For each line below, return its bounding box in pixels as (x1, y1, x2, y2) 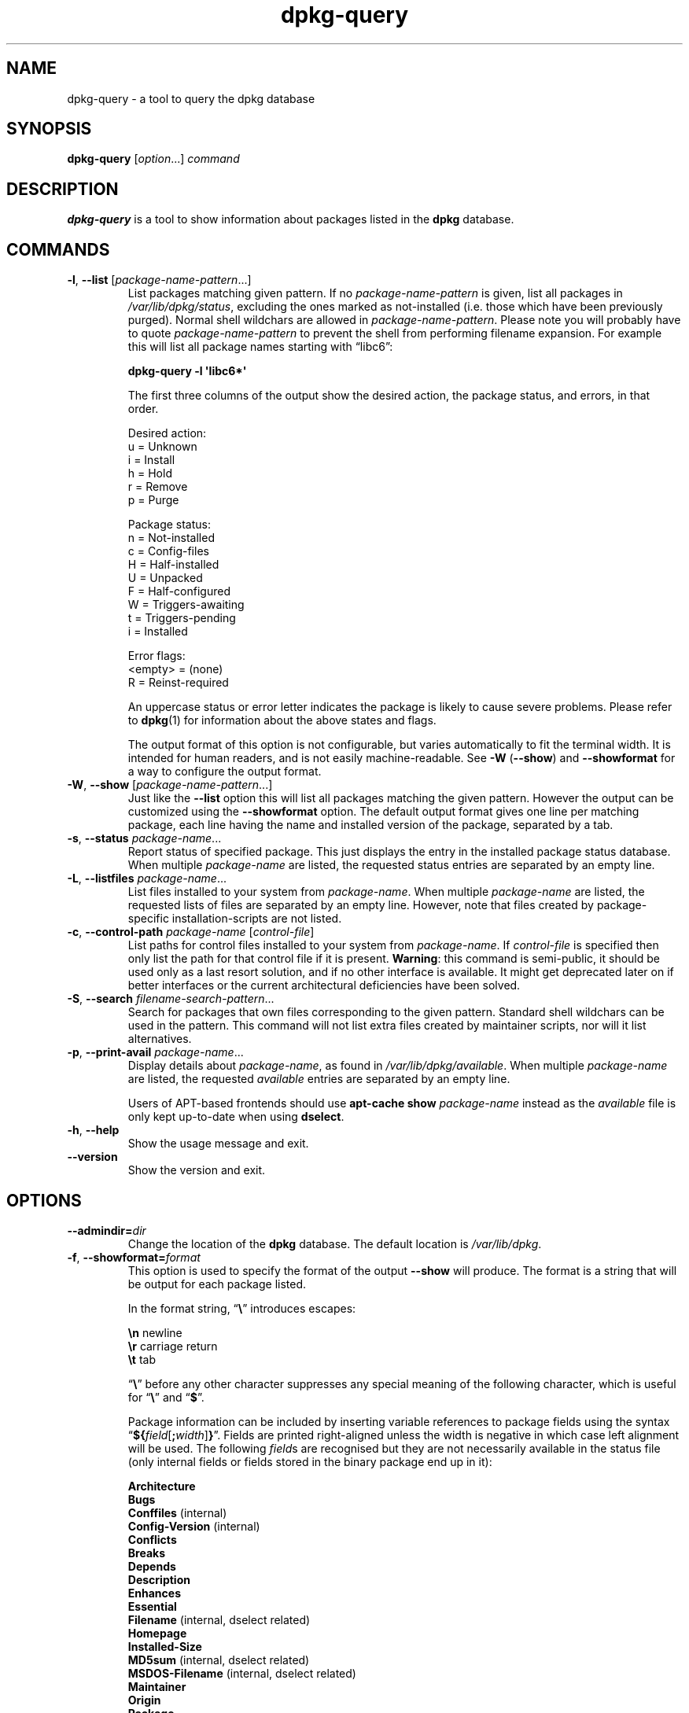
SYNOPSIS (6, 119, 92, 139)
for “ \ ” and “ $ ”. (127, 1390, 204, 1404)
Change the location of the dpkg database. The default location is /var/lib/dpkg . (127, 1236, 542, 1251)
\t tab (127, 1352, 157, 1366)
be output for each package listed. (127, 1276, 307, 1291)
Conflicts (127, 1532, 177, 1546)
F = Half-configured (127, 584, 230, 599)
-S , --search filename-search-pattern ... (67, 992, 274, 1006)
